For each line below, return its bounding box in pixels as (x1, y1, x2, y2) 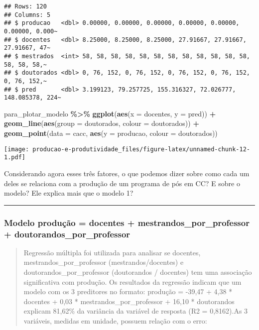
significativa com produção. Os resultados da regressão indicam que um (23, 276, 242, 287)
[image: (4, 145, 29, 153)
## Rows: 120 (4, 3, 47, 10)
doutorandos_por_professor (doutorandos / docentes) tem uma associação (23, 267, 252, 277)
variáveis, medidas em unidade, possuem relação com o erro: (23, 316, 207, 326)
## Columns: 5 (4, 11, 51, 18)
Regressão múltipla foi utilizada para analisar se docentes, (23, 247, 201, 257)
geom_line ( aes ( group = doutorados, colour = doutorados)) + (4, 118, 199, 128)
